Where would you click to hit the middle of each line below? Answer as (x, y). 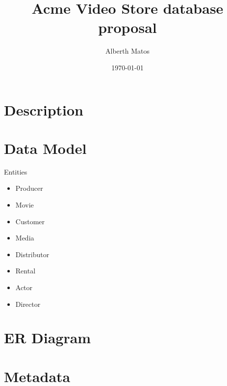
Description (44, 109)
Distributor (32, 254)
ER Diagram (48, 338)
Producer (29, 188)
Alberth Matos (127, 51)
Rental (25, 271)
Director (28, 304)
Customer (30, 221)
